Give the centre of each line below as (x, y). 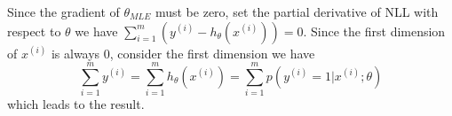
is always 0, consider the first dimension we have (183, 53)
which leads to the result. (76, 104)
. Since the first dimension (374, 31)
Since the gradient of (63, 12)
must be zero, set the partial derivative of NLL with (297, 12)
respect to (34, 31)
